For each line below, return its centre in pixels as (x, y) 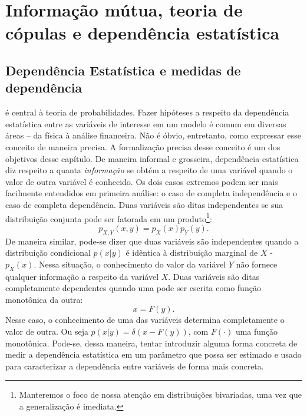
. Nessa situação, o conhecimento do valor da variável (130, 264)
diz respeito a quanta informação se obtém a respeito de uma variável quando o (149, 170)
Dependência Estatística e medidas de (123, 70)
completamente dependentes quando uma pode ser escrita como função (133, 288)
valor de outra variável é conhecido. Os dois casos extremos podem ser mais (142, 181)
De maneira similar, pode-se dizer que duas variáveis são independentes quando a (152, 241)
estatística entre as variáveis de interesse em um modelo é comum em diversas (146, 123)
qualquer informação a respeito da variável (82, 276)
